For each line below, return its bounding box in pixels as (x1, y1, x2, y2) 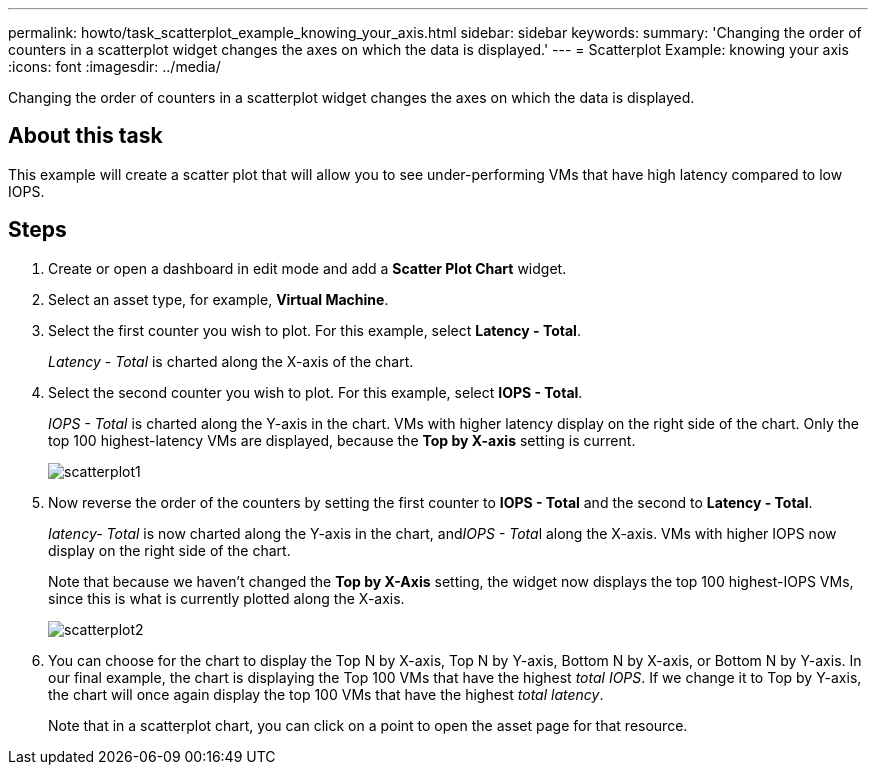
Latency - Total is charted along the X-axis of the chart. (48, 352, 414, 370)
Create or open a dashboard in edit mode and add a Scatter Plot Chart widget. (48, 259, 567, 277)
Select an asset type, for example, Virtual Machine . (48, 290, 389, 308)
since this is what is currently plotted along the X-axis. (48, 589, 405, 607)
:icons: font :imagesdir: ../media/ (8, 58, 221, 75)
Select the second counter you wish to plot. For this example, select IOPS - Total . (48, 383, 583, 401)
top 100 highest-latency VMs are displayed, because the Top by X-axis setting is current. (48, 431, 636, 449)
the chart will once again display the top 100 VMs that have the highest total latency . (48, 685, 604, 703)
